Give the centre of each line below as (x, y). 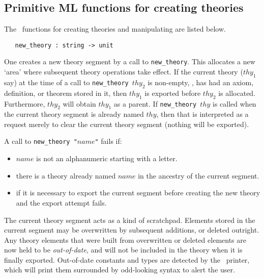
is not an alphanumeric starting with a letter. (107, 158)
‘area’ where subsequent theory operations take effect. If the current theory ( (124, 72)
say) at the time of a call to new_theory (66, 82)
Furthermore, (25, 103)
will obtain (79, 103)
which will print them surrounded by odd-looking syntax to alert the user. (120, 270)
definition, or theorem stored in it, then (66, 93)
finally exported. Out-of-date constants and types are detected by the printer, (127, 259)
